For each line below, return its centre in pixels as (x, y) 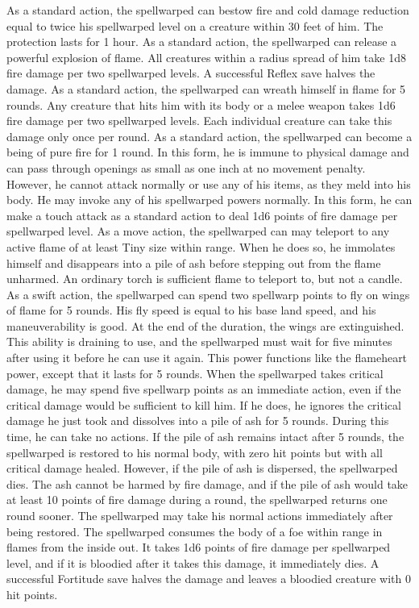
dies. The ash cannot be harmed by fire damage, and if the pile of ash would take (207, 483)
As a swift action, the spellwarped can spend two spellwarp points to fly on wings (208, 294)
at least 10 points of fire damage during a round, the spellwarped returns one (197, 500)
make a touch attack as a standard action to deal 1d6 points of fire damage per (202, 215)
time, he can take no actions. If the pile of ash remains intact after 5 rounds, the (205, 437)
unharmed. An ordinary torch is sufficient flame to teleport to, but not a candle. (205, 279)
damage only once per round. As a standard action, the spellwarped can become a (209, 136)
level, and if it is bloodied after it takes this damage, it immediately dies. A (193, 562)
